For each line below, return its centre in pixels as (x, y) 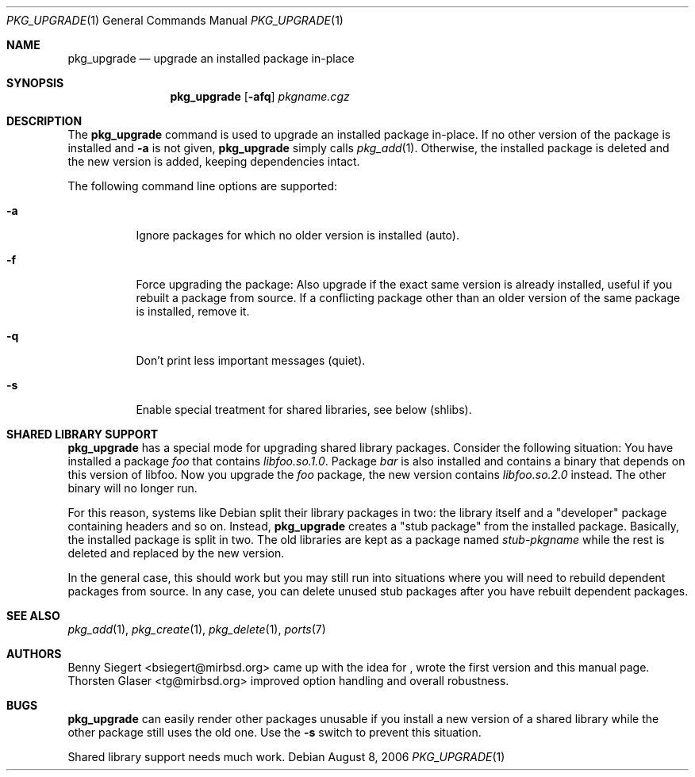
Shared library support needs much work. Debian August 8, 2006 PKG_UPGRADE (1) (286, 757)
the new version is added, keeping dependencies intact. (214, 161)
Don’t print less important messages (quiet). (251, 360)
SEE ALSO (33, 616)
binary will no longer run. (132, 488)
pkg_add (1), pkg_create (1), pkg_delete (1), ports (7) (197, 629)
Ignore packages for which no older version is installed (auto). (298, 235)
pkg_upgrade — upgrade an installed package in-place (211, 58)
